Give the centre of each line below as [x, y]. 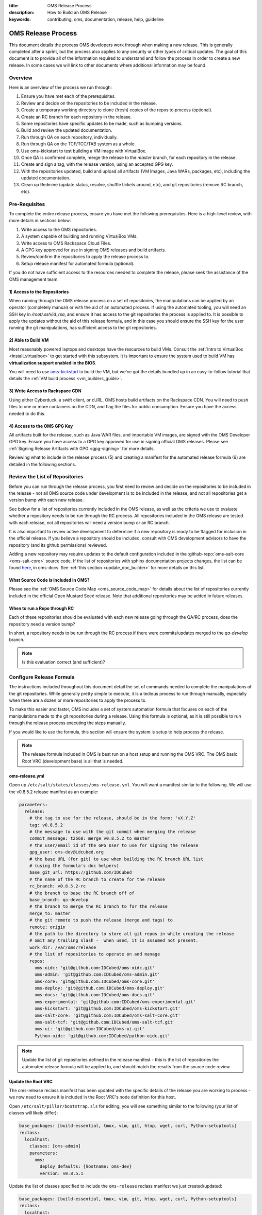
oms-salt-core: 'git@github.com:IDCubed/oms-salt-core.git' [107, 1015]
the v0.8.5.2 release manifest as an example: [54, 792]
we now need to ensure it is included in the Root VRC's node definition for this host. [93, 1097]
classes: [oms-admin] [55, 1146]
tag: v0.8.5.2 [46, 825]
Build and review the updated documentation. [67, 130]
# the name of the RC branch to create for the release [97, 879]
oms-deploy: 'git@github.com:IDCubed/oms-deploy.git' [100, 988]
